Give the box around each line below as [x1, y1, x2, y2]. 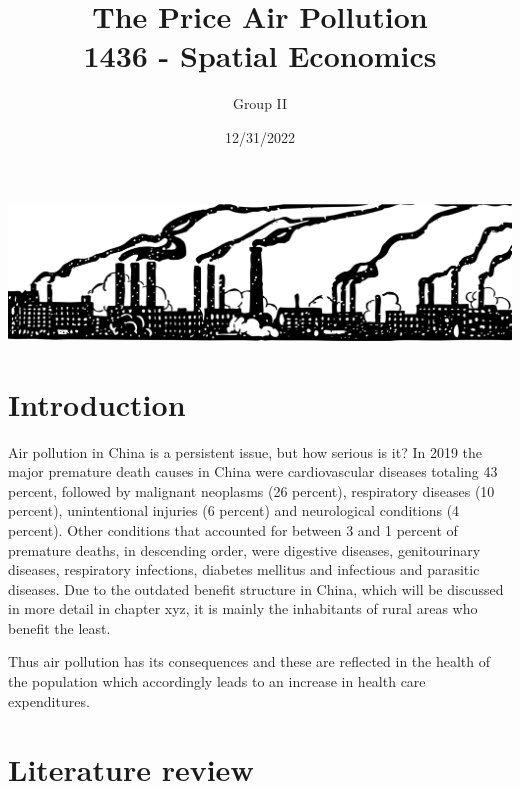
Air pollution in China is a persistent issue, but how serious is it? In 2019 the [8, 441, 483, 462]
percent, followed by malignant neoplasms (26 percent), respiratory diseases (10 [8, 480, 495, 501]
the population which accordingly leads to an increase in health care [8, 671, 426, 692]
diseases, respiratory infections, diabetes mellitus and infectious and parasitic [8, 559, 480, 580]
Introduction [8, 383, 186, 424]
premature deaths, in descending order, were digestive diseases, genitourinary [8, 539, 481, 560]
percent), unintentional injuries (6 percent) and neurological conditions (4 [8, 500, 460, 521]
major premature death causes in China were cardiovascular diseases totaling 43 [8, 461, 498, 482]
